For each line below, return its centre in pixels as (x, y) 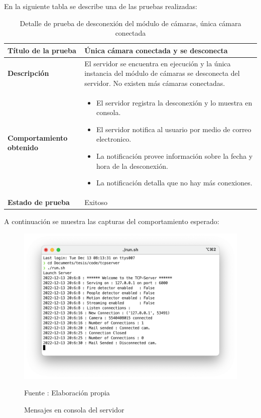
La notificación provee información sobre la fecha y (174, 156)
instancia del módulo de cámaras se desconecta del (162, 73)
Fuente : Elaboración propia (67, 393)
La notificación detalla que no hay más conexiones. (174, 183)
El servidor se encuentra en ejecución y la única (158, 63)
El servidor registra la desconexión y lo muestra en (174, 102)
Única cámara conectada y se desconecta (156, 50)
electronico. (114, 139)
